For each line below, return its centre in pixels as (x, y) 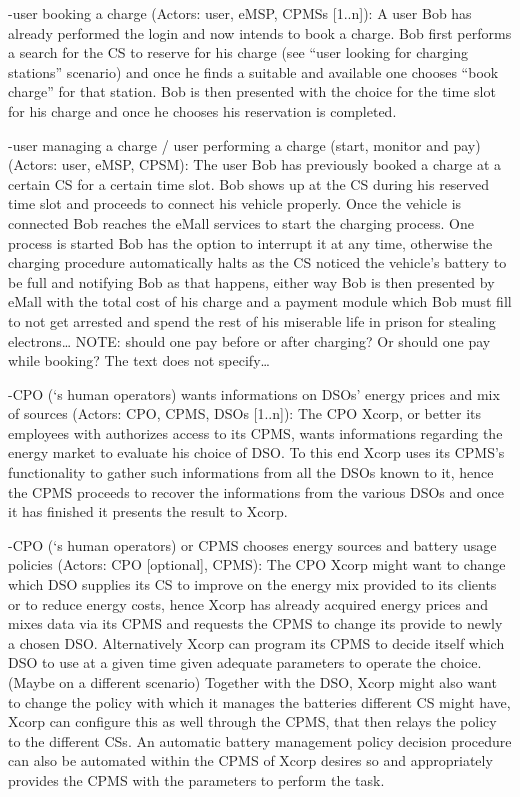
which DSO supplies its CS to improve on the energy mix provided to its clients (252, 584)
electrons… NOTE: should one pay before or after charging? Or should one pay (249, 340)
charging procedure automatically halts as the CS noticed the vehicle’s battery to (257, 262)
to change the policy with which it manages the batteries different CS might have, (259, 701)
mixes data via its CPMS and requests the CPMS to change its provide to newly (255, 623)
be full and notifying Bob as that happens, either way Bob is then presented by (251, 281)
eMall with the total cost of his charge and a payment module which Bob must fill (260, 301)
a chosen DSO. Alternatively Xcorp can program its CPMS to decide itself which (256, 642)
